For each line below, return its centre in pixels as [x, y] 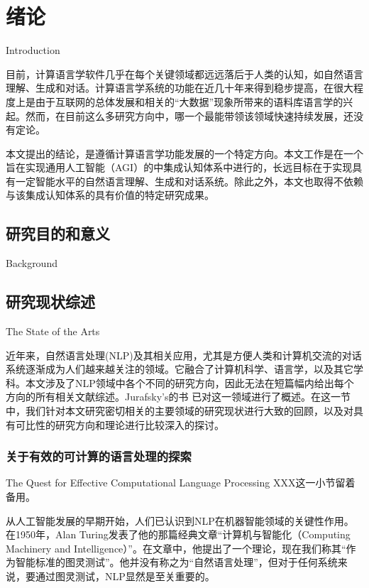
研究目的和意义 [58, 233]
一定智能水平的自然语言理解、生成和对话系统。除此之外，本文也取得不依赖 [189, 181]
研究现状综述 [50, 301]
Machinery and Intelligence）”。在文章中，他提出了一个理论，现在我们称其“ [176, 548]
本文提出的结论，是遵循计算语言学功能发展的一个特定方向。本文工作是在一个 [184, 153]
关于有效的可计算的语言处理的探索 [99, 456]
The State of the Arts [53, 331]
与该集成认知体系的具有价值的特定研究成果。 [110, 195]
